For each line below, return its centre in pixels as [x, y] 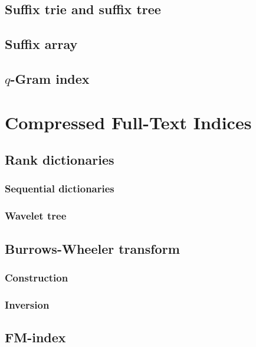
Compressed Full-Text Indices [128, 122]
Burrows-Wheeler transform [92, 248]
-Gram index [50, 78]
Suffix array [41, 44]
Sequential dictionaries [60, 189]
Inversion [27, 304]
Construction [37, 277]
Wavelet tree [36, 216]
